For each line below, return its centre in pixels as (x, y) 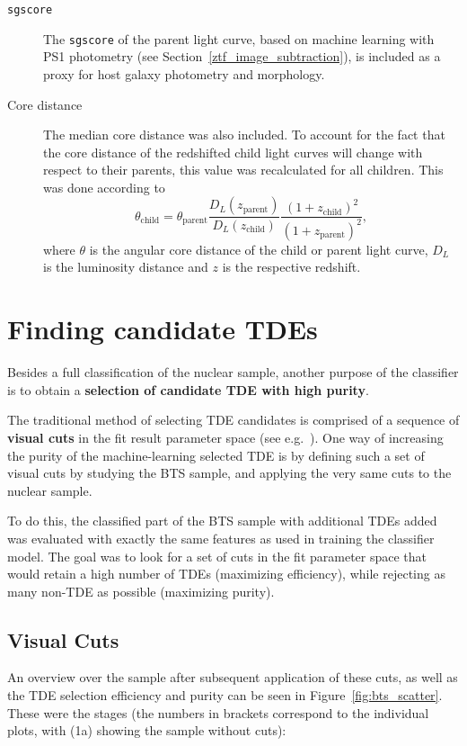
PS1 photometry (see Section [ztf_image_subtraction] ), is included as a (242, 56)
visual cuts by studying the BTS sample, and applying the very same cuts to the (229, 473)
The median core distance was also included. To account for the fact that (244, 135)
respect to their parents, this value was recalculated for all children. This (243, 170)
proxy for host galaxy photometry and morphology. (184, 73)
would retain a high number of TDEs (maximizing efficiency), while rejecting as (226, 574)
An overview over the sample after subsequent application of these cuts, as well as (233, 677)
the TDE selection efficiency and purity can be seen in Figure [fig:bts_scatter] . (225, 695)
